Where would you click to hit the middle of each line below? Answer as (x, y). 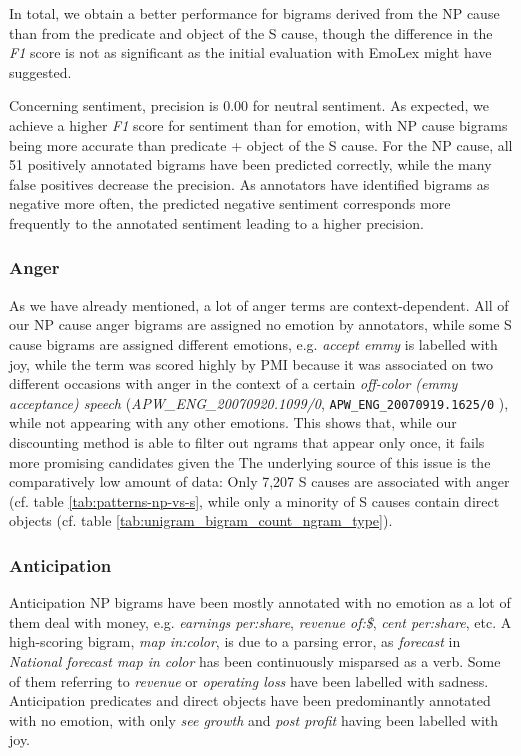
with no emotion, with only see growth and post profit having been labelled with (254, 719)
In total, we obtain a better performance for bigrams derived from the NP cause (254, 13)
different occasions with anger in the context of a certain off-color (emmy (233, 383)
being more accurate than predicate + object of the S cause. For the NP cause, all (261, 144)
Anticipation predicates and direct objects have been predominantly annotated (250, 700)
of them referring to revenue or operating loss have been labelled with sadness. (249, 680)
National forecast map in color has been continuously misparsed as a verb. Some (255, 660)
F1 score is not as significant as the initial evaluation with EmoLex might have (250, 52)
